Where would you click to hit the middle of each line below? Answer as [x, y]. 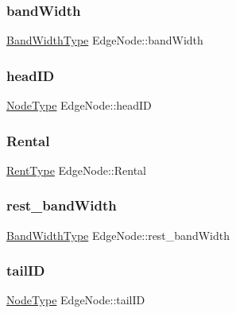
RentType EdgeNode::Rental [76, 170]
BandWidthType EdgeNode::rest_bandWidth [118, 235]
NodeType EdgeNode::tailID [76, 300]
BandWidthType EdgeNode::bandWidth [105, 40]
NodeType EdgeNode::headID [79, 105]
